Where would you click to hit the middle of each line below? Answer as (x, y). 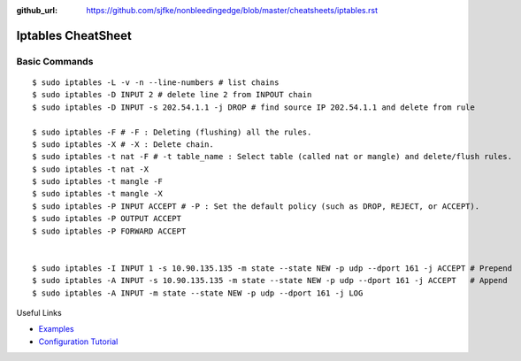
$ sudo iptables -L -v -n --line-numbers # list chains (156, 82)
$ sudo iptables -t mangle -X (98, 194)
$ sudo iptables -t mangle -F (98, 182)
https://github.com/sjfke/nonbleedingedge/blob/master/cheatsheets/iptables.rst (232, 10)
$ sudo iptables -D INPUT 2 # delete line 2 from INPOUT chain (172, 95)
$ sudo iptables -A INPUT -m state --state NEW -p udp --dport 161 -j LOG (198, 293)
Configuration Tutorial (78, 342)
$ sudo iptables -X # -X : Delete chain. (123, 144)
